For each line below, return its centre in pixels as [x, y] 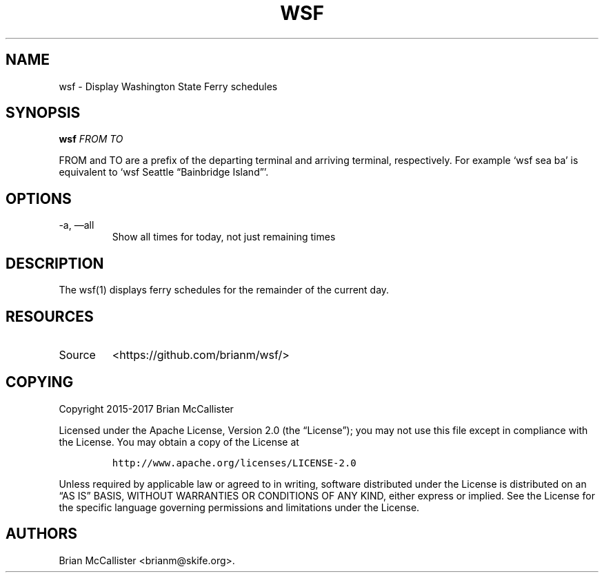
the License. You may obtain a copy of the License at [179, 442]
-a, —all [77, 225]
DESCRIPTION [55, 263]
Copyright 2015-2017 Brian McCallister [146, 409]
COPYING [40, 382]
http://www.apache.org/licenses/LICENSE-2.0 [234, 463]
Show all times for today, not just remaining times [224, 237]
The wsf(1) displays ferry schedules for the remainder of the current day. [224, 290]
